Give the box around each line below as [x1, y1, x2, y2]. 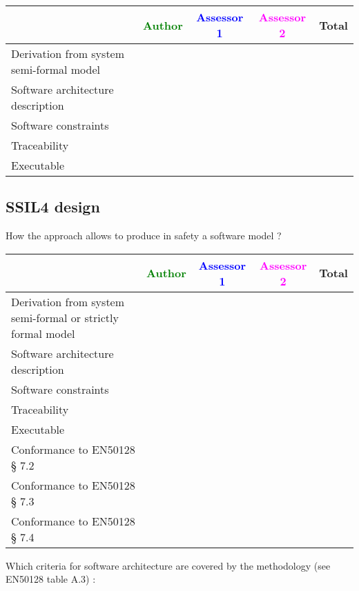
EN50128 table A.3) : [6, 572, 96, 586]
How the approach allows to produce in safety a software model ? [6, 228, 282, 243]
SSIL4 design [6, 196, 100, 217]
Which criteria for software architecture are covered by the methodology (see [6, 558, 331, 572]
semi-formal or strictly [11, 309, 119, 325]
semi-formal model [11, 61, 101, 77]
